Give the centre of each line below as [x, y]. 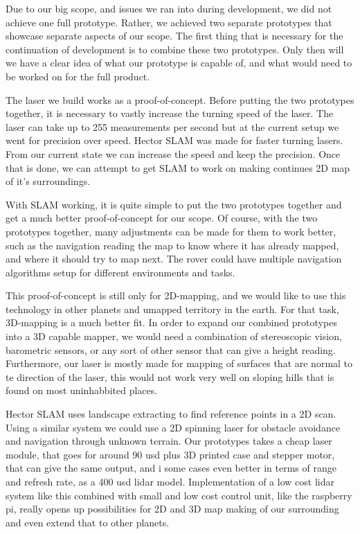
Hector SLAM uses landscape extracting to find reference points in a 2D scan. [171, 414]
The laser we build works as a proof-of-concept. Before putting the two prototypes [180, 99]
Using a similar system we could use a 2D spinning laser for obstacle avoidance [173, 427]
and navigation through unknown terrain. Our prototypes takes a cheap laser [169, 441]
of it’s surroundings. [48, 181]
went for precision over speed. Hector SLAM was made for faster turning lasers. [174, 140]
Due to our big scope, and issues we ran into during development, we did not [169, 8]
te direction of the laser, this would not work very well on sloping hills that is [170, 376]
